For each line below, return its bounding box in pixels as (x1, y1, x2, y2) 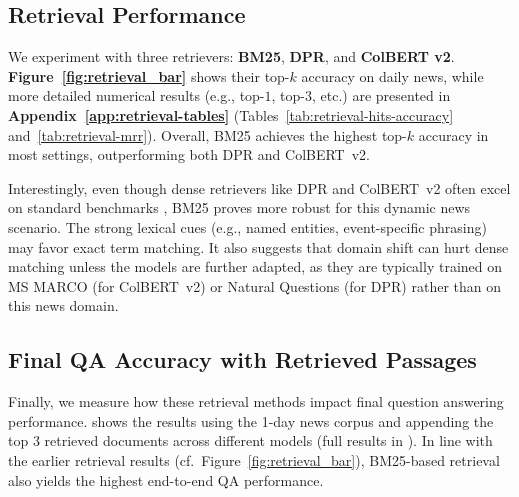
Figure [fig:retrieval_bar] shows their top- (8, 65, 290, 86)
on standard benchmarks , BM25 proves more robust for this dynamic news (8, 197, 471, 218)
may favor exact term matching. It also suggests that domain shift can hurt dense (8, 236, 509, 257)
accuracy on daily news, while (301, 65, 484, 86)
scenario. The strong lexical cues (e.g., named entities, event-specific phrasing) (8, 216, 487, 237)
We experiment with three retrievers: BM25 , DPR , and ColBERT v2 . (8, 46, 455, 67)
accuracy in (418, 124, 489, 145)
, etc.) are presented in (312, 85, 451, 106)
